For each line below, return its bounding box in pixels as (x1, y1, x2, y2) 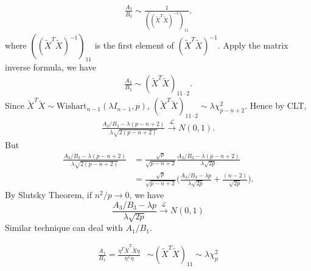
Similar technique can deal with (5, 221, 123, 234)
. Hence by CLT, (245, 99, 307, 112)
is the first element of (94, 39, 174, 52)
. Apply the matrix (217, 39, 288, 52)
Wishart (56, 102, 87, 111)
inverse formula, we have (5, 60, 96, 73)
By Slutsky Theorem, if (5, 188, 93, 201)
